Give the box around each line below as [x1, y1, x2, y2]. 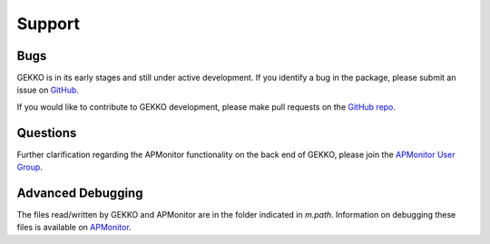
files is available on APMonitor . [16, 222, 132, 233]
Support [16, 14, 81, 34]
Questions [16, 125, 77, 141]
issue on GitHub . [16, 84, 79, 95]
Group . [16, 161, 43, 172]
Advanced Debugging [16, 185, 143, 200]
